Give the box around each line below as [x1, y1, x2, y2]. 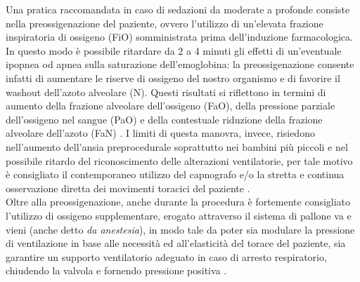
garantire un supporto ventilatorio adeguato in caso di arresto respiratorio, [6, 249, 327, 264]
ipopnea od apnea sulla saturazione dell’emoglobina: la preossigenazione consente [6, 57, 354, 72]
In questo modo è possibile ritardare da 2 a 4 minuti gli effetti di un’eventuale [6, 43, 342, 58]
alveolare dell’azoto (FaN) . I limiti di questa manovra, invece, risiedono [6, 126, 315, 140]
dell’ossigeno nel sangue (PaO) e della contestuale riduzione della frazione [6, 112, 323, 126]
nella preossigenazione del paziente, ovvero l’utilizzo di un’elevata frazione [6, 15, 323, 30]
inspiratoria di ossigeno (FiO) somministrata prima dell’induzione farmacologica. [6, 29, 353, 44]
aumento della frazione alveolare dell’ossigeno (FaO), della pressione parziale [6, 98, 335, 113]
